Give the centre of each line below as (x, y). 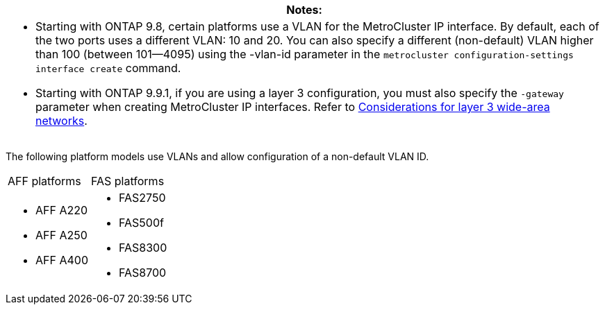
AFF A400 (62, 260)
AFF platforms (44, 181)
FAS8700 (143, 273)
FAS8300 (143, 248)
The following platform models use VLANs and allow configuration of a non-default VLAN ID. (217, 156)
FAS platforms (128, 181)
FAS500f (141, 223)
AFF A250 (61, 235)
